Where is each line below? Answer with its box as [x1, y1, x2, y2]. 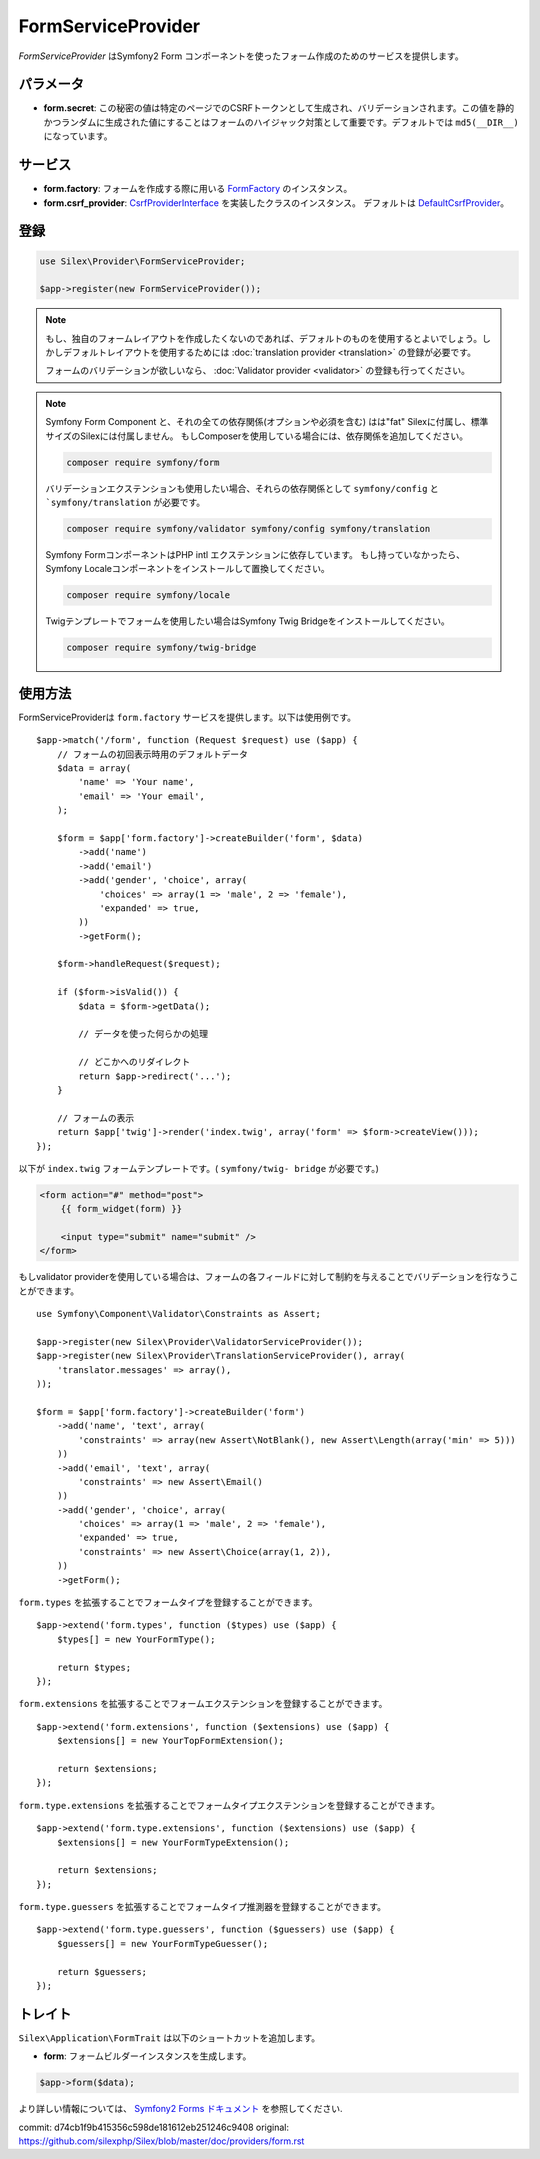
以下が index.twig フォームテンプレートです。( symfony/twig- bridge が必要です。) [18, 1162, 380, 1174]
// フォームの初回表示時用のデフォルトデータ [56, 748, 249, 760]
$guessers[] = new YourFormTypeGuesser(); [56, 1938, 269, 1949]
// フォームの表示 [56, 1112, 135, 1124]
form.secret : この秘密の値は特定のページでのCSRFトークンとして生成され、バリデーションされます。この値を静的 [43, 102, 515, 114]
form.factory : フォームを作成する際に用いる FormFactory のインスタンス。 [43, 183, 353, 195]
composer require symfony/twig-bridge [66, 642, 257, 654]
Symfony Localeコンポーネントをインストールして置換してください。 [45, 563, 330, 575]
